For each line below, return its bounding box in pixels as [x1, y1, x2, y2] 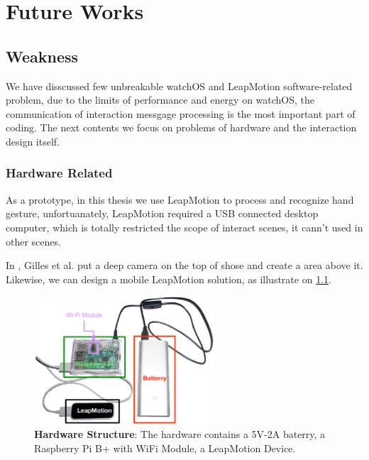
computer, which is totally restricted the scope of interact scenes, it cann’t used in [6, 219, 363, 234]
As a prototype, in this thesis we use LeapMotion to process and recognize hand [6, 192, 354, 207]
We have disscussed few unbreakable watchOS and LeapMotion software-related [6, 78, 353, 93]
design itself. [6, 133, 60, 148]
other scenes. [6, 234, 61, 248]
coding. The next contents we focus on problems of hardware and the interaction [6, 120, 357, 135]
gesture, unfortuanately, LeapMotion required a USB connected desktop [6, 206, 319, 221]
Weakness [6, 45, 79, 67]
